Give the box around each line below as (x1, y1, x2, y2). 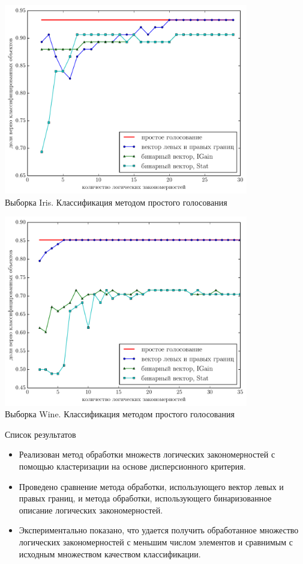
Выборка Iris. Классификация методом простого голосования (5, 195, 227, 208)
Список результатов (5, 428, 76, 440)
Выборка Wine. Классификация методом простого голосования (5, 408, 235, 420)
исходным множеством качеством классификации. (19, 547, 201, 560)
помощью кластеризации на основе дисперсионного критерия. (19, 459, 246, 472)
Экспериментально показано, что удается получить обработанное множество (19, 524, 299, 536)
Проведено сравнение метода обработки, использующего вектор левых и (19, 480, 284, 492)
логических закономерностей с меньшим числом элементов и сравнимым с (19, 535, 293, 548)
